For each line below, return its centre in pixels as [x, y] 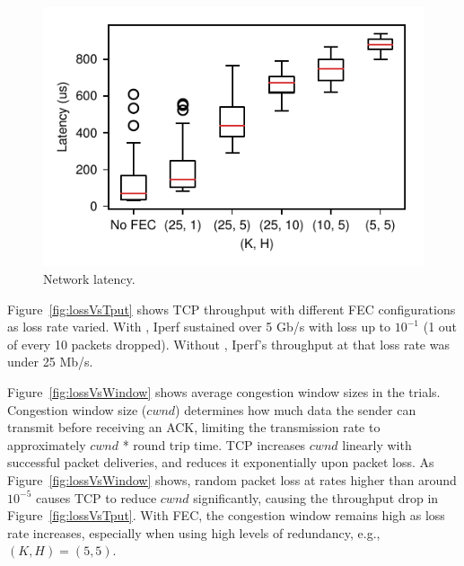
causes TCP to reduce [96, 497]
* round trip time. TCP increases [214, 444]
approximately [47, 444]
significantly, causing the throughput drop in [316, 497]
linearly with [377, 444]
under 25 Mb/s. [50, 362]
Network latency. [89, 279]
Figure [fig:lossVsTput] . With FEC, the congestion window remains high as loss [226, 515]
